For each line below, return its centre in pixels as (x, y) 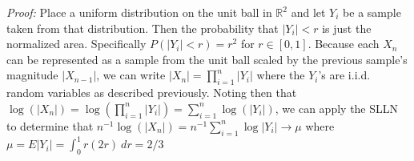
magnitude (32, 75)
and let (308, 12)
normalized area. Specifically (76, 44)
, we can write (131, 75)
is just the (347, 28)
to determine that (50, 125)
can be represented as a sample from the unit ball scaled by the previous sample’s (207, 59)
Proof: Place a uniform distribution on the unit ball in (139, 12)
